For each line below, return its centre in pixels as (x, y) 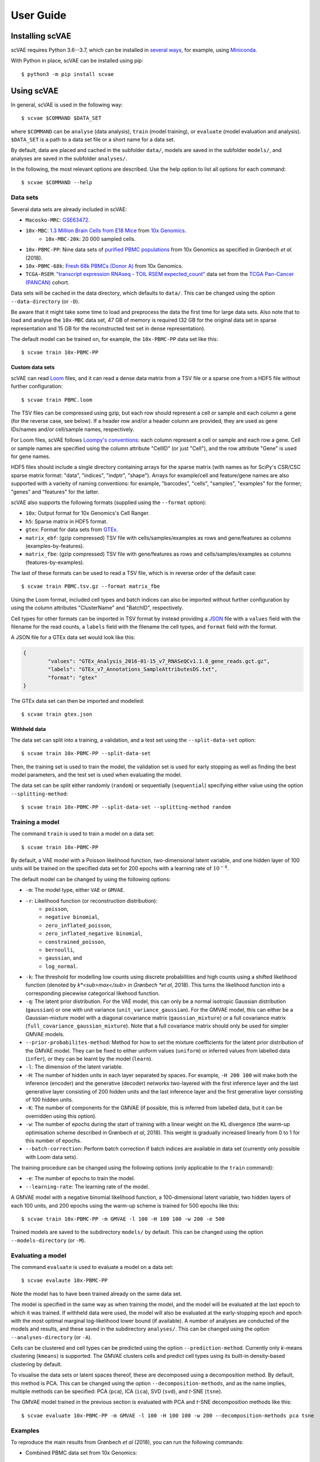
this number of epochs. (54, 1140)
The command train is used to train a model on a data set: (83, 834)
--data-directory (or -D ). (45, 301)
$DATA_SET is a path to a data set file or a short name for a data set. (93, 139)
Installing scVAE (41, 36)
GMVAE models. (45, 1034)
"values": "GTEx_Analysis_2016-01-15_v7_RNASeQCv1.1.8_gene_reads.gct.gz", (159, 661)
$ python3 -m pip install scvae (68, 74)
